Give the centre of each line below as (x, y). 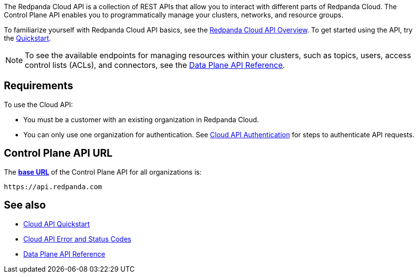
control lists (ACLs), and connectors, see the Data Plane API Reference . (155, 65)
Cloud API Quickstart (57, 224)
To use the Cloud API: (39, 104)
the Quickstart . (28, 38)
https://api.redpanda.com (53, 187)
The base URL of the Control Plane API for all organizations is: (103, 172)
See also (25, 205)
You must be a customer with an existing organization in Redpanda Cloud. (141, 119)
